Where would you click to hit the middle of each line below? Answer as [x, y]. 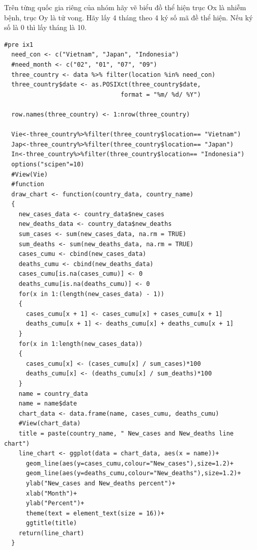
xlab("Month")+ [51, 493]
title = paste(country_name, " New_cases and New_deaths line [126, 433]
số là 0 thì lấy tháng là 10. [45, 27]
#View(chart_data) [50, 424]
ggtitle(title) [51, 523]
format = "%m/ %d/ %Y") [161, 94]
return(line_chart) [51, 533]
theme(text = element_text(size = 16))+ [95, 513]
